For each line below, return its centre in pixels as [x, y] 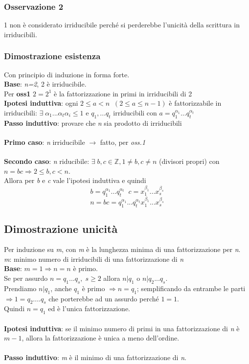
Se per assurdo [26, 278]
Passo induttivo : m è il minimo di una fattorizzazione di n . [95, 357]
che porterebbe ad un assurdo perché [104, 298]
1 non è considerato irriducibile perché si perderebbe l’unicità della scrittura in [122, 25]
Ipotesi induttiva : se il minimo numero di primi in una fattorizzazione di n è [122, 328]
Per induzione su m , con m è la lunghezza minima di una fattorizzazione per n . [122, 249]
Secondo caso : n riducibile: [47, 161]
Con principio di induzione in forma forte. [67, 74]
